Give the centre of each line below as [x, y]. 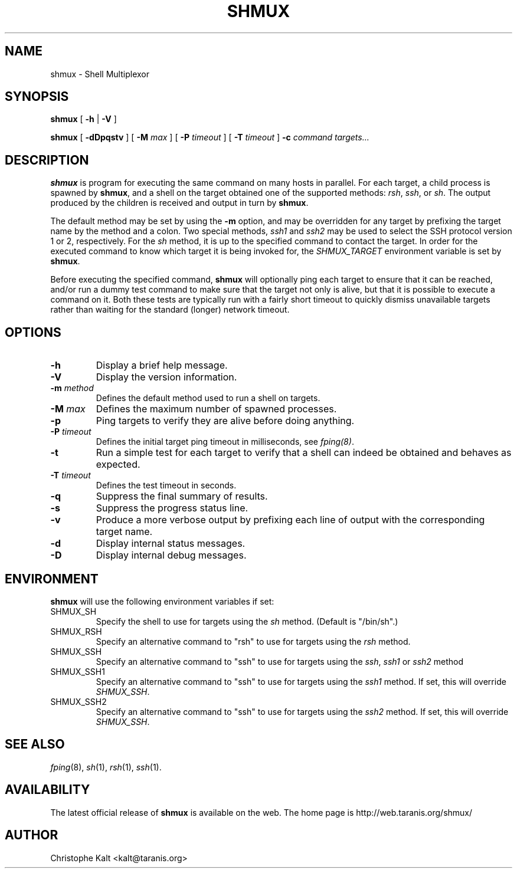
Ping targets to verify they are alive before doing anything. [225, 421]
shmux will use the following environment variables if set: [162, 601]
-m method [72, 388]
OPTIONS [33, 332]
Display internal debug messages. [171, 555]
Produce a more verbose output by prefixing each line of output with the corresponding [290, 520]
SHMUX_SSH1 [78, 671]
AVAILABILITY [48, 790]
